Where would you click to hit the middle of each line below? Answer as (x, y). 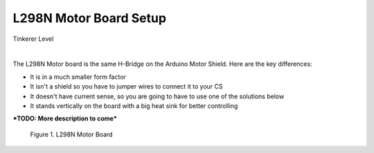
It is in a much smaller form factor (78, 77)
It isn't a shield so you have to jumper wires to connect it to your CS (126, 87)
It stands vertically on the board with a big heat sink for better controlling (134, 106)
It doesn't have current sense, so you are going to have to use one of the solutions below (157, 96)
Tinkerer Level (33, 39)
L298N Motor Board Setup (89, 18)
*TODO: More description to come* (65, 118)
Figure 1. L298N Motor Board (71, 134)
